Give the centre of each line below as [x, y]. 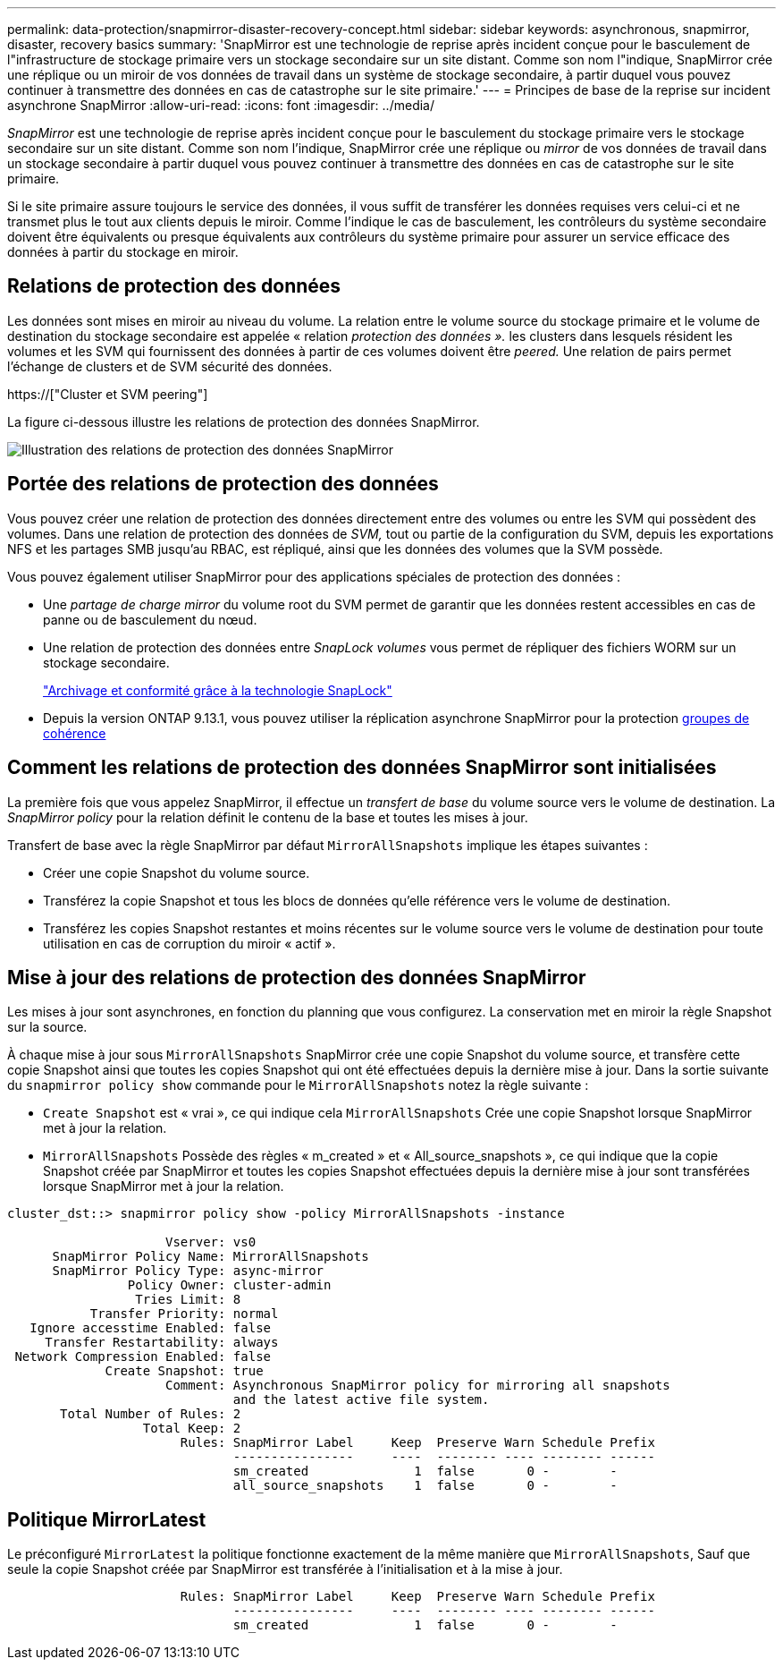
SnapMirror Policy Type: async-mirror [188, 1271]
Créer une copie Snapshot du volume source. [177, 872]
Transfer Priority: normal [184, 1314]
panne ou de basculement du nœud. [150, 619]
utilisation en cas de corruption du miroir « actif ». [189, 943]
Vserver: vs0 [211, 1242]
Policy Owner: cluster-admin [229, 1285]
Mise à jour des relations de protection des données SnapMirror [297, 977]
